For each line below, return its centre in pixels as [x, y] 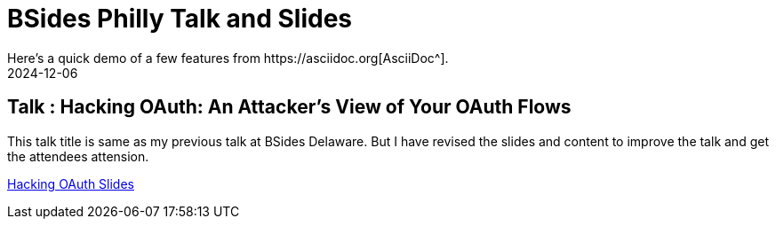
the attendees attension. [78, 156]
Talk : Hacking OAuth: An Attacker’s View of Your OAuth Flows [289, 107]
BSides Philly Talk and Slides [180, 19]
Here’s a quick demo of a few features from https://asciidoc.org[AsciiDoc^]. [228, 58]
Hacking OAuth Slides [71, 183]
